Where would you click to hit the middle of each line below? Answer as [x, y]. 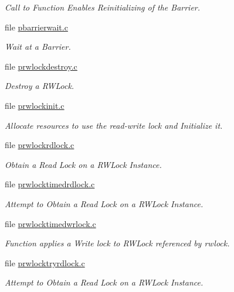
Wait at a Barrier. [38, 47]
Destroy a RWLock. [40, 86]
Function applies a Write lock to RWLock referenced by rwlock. [117, 243]
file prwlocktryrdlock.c [45, 262]
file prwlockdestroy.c [41, 66]
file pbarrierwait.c [36, 27]
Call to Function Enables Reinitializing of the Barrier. [103, 7]
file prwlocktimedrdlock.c [50, 184]
